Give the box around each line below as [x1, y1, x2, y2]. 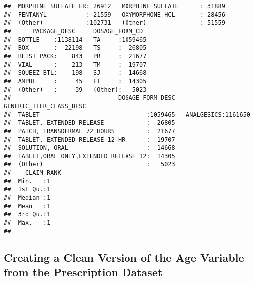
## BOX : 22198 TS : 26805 [4, 44, 147, 52]
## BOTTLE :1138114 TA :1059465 [4, 36, 147, 43]
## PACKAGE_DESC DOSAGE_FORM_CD [4, 27, 143, 35]
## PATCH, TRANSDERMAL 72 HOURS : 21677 [4, 127, 175, 135]
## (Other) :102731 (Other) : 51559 [4, 19, 225, 27]
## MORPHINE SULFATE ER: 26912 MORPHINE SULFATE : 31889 [4, 3, 225, 10]
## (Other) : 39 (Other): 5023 [4, 86, 147, 93]
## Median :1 [4, 194, 51, 202]
